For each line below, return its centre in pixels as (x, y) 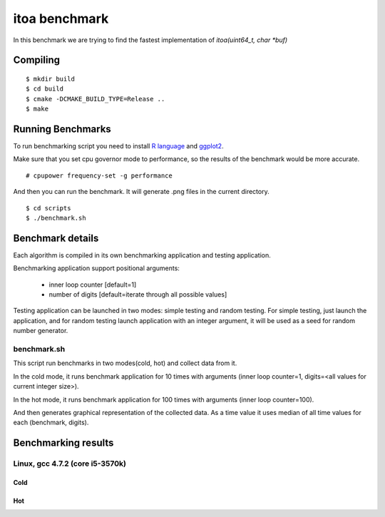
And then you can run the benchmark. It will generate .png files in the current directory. (142, 192)
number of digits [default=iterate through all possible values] (138, 295)
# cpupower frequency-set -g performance (99, 175)
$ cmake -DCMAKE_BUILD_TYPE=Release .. (96, 99)
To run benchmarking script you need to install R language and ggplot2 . (118, 146)
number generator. (41, 331)
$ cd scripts (48, 208)
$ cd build (45, 89)
